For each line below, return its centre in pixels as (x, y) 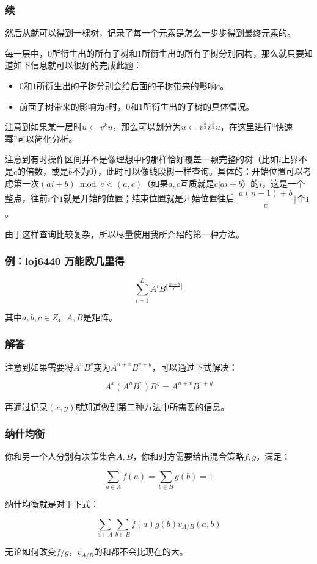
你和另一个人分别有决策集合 (60, 456)
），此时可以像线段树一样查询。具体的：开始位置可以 (199, 171)
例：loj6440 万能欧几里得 (65, 261)
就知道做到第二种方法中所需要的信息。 (152, 406)
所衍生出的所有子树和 (95, 53)
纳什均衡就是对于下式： (52, 504)
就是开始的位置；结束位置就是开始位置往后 (149, 198)
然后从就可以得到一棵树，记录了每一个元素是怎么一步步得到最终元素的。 (150, 33)
